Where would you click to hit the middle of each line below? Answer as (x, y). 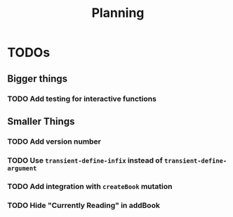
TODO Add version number (54, 141)
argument (22, 168)
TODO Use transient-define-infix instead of (85, 160)
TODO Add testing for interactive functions (82, 99)
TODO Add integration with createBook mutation (90, 186)
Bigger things (38, 79)
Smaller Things (41, 121)
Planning (118, 13)
